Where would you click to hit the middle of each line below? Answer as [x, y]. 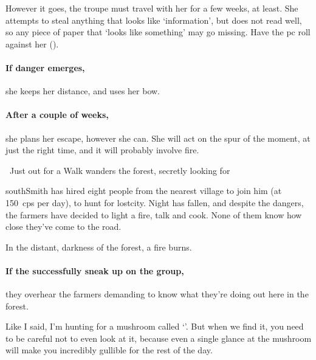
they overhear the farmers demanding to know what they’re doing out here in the [157, 294]
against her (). [32, 43]
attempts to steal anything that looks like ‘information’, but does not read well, [154, 20]
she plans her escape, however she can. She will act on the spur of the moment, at [158, 138]
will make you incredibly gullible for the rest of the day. [109, 350]
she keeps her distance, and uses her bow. [83, 91]
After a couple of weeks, [57, 115]
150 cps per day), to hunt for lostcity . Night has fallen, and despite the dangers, [155, 202]
